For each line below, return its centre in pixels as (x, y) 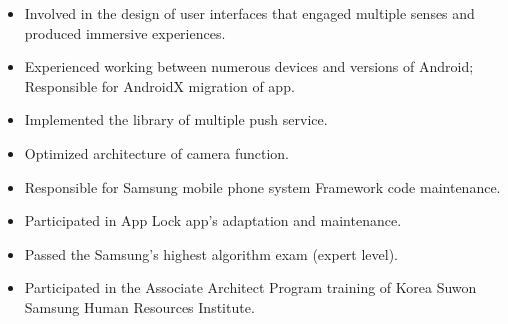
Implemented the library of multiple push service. (176, 119)
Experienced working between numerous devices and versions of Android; (249, 66)
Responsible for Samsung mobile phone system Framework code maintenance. (262, 186)
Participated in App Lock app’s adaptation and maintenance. (213, 220)
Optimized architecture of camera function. (156, 152)
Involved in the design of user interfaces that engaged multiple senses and (249, 13)
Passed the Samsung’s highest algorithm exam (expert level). (211, 253)
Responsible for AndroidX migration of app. (159, 85)
